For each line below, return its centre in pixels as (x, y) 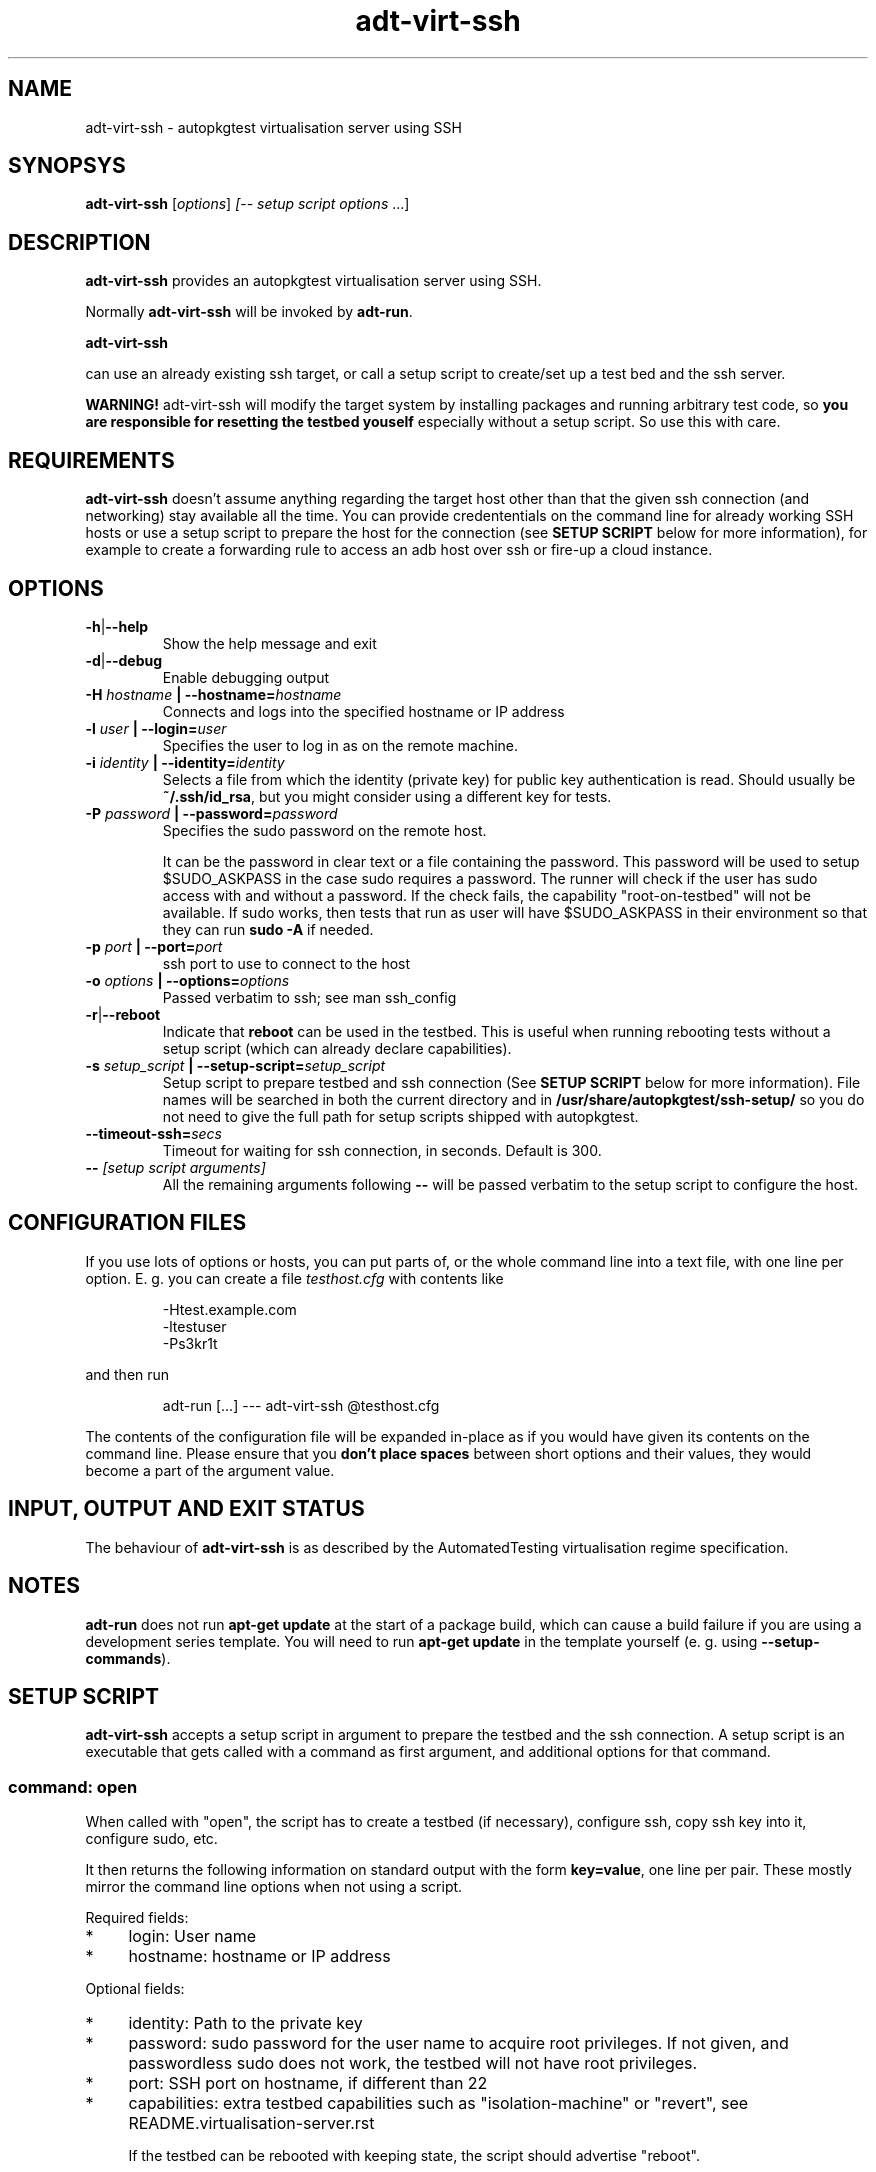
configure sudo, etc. (151, 1839)
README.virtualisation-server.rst (251, 2123)
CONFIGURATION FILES (127, 1223)
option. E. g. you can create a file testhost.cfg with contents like (294, 1278)
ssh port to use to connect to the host (286, 963)
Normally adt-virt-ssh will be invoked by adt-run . (249, 312)
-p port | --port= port (154, 946)
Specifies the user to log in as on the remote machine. (340, 745)
